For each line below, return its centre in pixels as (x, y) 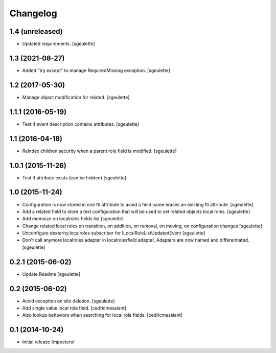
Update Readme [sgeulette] (51, 274)
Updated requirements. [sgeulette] (59, 44)
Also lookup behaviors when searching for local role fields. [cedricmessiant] (102, 315)
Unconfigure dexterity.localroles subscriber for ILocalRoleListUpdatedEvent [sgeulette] (114, 233)
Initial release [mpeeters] (49, 342)
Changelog (33, 13)
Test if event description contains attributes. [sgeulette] (81, 124)
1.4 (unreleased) (36, 31)
